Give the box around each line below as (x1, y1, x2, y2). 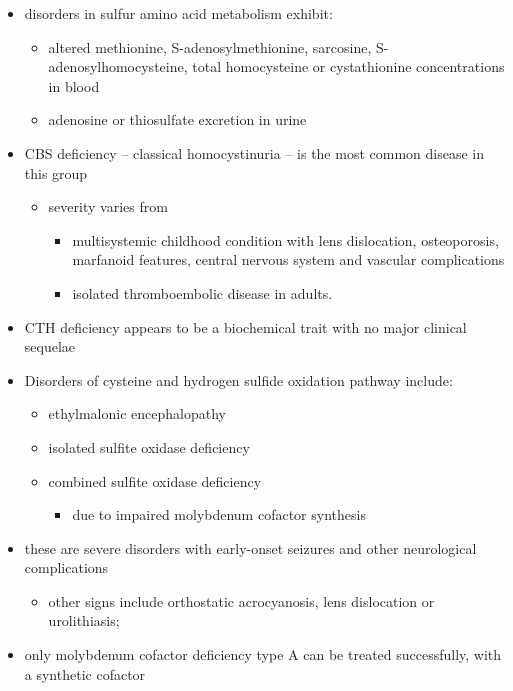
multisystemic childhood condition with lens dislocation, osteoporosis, (72, 229, 499, 250)
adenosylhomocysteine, (48, 56, 188, 77)
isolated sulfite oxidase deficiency (48, 436, 250, 457)
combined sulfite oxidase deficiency (48, 470, 262, 491)
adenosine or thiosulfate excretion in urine (48, 109, 307, 130)
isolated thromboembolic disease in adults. (72, 282, 333, 303)
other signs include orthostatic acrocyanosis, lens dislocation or (48, 590, 435, 611)
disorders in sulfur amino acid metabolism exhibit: (24, 3, 333, 23)
